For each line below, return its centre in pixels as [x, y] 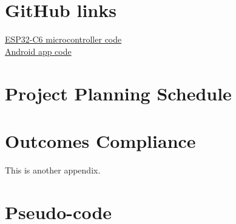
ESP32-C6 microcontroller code [63, 39]
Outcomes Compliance [100, 140]
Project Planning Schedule [118, 93]
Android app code [38, 51]
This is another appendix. [53, 170]
